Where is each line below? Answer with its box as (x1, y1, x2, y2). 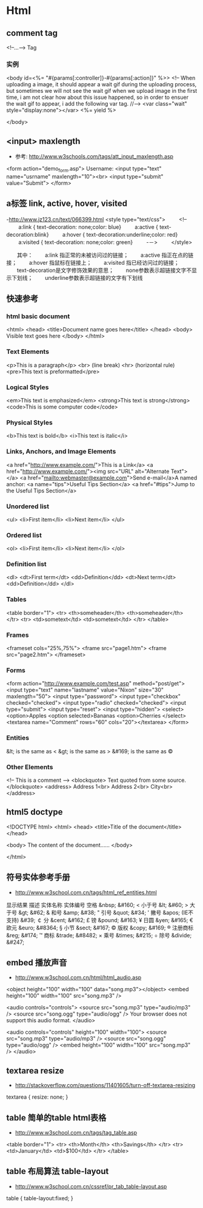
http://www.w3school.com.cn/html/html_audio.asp (15, 974, 142, 981)
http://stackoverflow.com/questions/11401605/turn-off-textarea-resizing (15, 1082, 196, 1089)
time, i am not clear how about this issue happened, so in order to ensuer (6, 93, 189, 101)
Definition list (6, 560, 47, 568)
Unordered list (6, 502, 50, 511)
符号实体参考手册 (6, 872, 70, 883)
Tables (6, 596, 27, 604)
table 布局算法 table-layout (6, 1166, 109, 1176)
